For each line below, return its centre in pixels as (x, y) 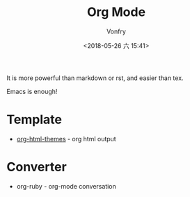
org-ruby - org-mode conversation (66, 186)
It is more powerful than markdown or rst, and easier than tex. (95, 78)
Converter (37, 167)
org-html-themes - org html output (66, 139)
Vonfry (116, 31)
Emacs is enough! (32, 91)
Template (34, 120)
